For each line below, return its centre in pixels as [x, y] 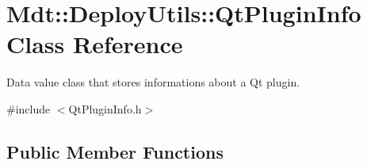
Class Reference [95, 44]
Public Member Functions [115, 151]
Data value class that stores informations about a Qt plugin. [153, 82]
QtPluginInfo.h [105, 108]
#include [29, 108]
